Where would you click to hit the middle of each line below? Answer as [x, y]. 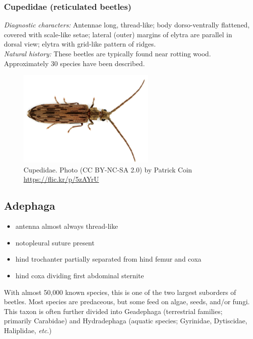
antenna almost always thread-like [67, 226]
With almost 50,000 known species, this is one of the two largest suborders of [120, 292]
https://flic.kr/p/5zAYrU [61, 179]
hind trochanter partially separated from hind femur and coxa [108, 259]
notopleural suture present [55, 242]
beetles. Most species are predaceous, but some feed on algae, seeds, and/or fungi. [127, 302]
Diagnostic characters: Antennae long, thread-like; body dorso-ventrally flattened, [127, 25]
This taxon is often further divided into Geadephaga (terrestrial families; [113, 311]
